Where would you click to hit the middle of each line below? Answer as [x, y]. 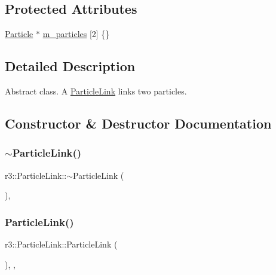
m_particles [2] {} [76, 34]
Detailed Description [70, 66]
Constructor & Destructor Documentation [138, 123]
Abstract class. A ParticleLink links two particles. [96, 91]
